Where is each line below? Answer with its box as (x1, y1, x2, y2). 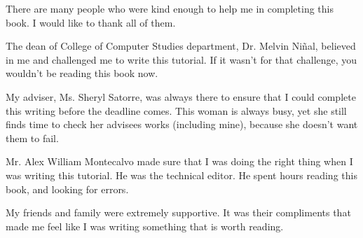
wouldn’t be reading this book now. (6, 66, 158, 80)
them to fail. (6, 130, 59, 145)
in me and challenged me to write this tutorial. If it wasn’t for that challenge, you (6, 52, 357, 66)
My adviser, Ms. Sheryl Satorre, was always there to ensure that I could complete (6, 89, 356, 104)
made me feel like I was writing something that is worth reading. (6, 218, 284, 233)
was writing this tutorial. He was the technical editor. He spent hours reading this (6, 167, 357, 182)
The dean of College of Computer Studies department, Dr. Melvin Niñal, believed (6, 38, 356, 53)
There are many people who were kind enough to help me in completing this (6, 1, 334, 15)
